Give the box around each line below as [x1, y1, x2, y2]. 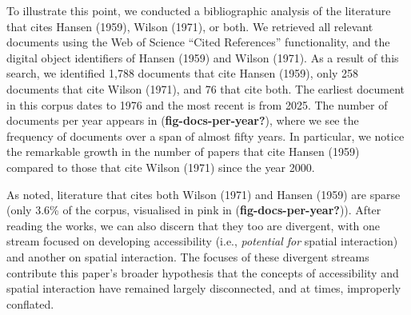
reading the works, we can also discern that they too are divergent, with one [6, 217, 381, 233]
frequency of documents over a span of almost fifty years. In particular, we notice [6, 127, 405, 144]
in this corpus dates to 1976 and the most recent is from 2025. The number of [6, 96, 388, 113]
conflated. [6, 295, 54, 312]
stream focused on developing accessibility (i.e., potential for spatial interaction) [6, 233, 398, 249]
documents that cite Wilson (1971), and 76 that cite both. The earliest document [6, 80, 405, 97]
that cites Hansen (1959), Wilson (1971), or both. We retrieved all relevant [6, 18, 373, 34]
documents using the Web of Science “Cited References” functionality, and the [6, 34, 390, 50]
